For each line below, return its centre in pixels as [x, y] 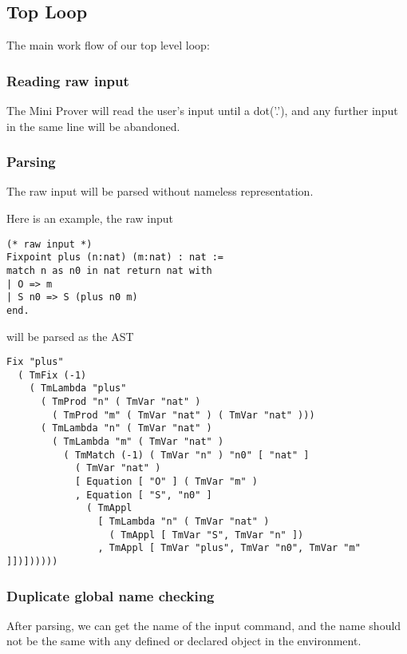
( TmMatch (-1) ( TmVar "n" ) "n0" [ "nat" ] [186, 455]
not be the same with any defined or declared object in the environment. [184, 641]
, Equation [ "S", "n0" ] [143, 495]
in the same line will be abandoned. [93, 126]
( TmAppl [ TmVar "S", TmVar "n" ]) [206, 535]
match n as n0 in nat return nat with [109, 270]
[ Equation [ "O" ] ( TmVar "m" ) [166, 482]
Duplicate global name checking [111, 595]
